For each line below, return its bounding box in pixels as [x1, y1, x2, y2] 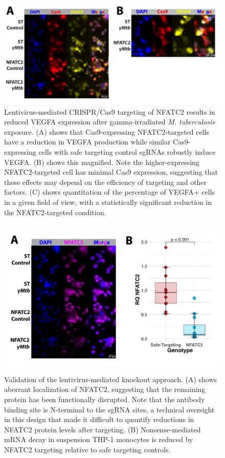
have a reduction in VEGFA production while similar [4, 136, 171, 147]
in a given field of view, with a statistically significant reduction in [4, 197, 212, 207]
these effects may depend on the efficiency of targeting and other [4, 176, 207, 187]
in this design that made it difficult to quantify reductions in [4, 414, 194, 425]
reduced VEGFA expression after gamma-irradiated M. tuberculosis [4, 116, 215, 127]
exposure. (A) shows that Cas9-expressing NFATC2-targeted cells [4, 126, 209, 137]
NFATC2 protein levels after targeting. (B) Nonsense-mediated [4, 424, 201, 434]
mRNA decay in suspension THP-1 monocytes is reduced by [4, 434, 193, 445]
